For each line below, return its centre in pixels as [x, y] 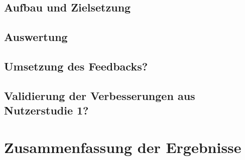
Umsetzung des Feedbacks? [76, 66]
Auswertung [36, 37]
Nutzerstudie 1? [46, 110]
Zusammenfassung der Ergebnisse [123, 147]
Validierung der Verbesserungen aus [100, 95]
